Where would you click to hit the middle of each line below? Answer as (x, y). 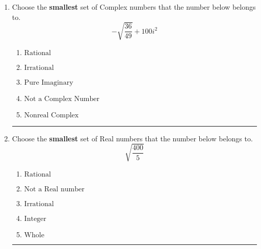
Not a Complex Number (62, 99)
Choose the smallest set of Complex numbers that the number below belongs (134, 7)
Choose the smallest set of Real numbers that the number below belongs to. (132, 138)
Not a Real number (54, 189)
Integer (35, 219)
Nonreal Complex (51, 115)
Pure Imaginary (49, 82)
